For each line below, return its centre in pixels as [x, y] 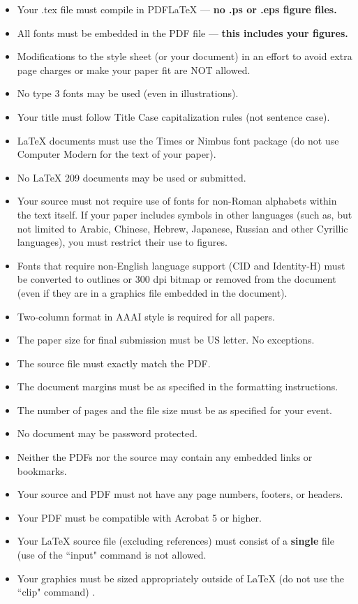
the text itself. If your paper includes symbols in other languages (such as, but [185, 214]
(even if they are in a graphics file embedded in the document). [152, 292]
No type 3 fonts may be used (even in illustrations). [128, 93]
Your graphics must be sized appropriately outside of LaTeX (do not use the [180, 578]
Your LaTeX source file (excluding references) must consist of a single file [176, 541]
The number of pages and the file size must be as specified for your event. [174, 410]
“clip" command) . [56, 592]
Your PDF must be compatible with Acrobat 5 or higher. [139, 517]
